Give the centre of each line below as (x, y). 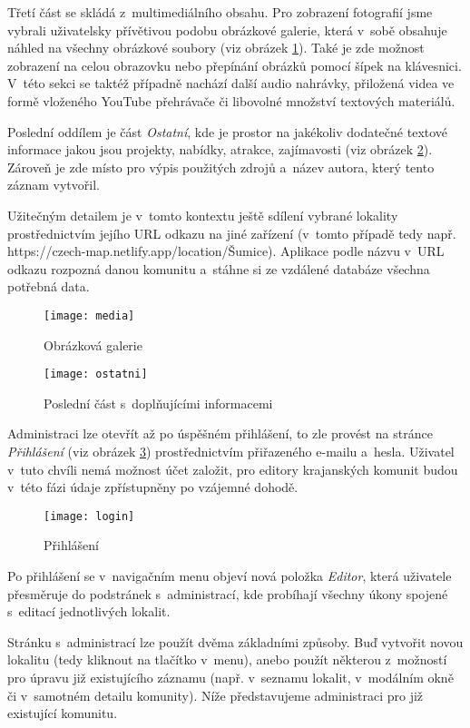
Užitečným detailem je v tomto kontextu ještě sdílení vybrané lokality (203, 215)
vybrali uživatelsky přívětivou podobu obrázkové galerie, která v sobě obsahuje (227, 30)
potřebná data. (49, 286)
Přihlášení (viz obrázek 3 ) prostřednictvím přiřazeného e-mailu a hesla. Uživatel (231, 451)
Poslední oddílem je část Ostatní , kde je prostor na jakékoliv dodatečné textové (228, 131)
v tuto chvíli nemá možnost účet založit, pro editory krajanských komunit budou (233, 469)
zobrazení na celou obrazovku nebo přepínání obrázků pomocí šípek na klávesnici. (235, 65)
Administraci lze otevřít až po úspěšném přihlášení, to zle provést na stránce (220, 433)
